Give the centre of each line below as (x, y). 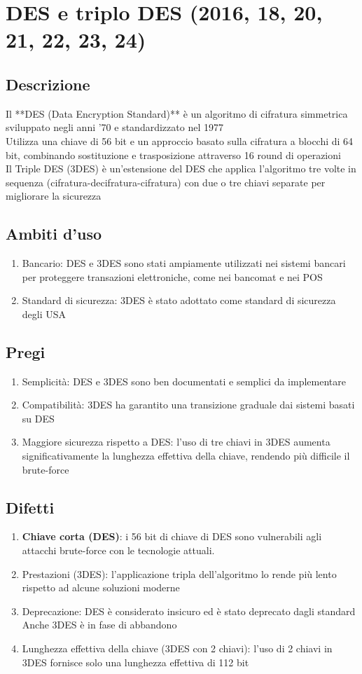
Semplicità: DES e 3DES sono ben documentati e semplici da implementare (184, 381)
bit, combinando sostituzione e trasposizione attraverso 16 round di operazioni (173, 154)
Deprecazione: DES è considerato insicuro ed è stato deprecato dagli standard (189, 611)
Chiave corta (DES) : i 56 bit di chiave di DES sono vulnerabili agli (172, 536)
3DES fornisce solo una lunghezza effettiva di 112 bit (135, 662)
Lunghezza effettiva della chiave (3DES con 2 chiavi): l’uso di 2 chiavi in (177, 648)
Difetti (30, 507)
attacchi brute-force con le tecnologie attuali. (118, 550)
